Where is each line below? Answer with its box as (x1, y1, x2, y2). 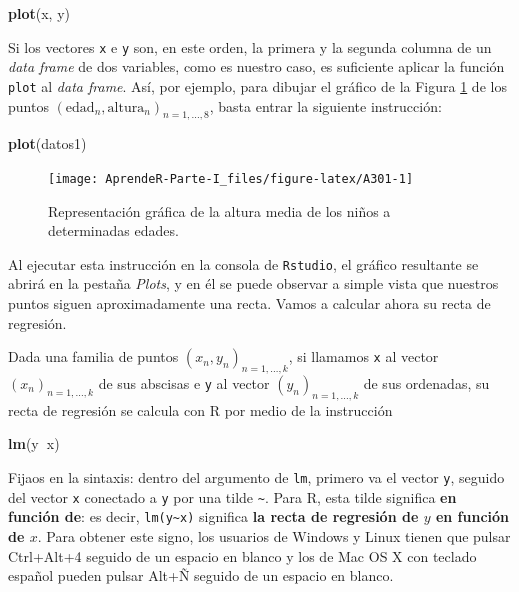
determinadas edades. (48, 220, 179, 241)
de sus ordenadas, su (363, 372, 490, 393)
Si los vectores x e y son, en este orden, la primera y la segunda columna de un (8, 36, 492, 57)
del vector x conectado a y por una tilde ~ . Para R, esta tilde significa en (8, 486, 457, 507)
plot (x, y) (8, 3, 70, 23)
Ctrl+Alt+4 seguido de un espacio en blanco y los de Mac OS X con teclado (8, 545, 477, 566)
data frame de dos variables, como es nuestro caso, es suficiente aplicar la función (8, 56, 505, 77)
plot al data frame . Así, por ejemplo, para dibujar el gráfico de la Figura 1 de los (8, 75, 507, 96)
